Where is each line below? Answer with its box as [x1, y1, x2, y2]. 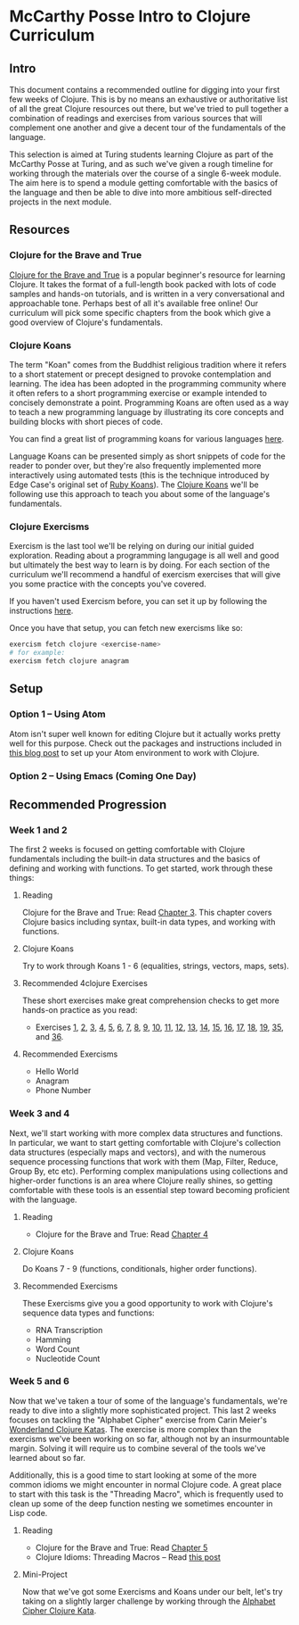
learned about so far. [9, 1452, 86, 1463]
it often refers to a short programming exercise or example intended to [9, 387, 267, 398]
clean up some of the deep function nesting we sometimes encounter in [9, 1497, 273, 1509]
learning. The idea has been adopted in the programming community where [9, 377, 287, 389]
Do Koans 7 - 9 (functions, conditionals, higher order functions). [21, 1263, 257, 1273]
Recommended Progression [9, 797, 167, 812]
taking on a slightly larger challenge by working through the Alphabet [21, 1596, 276, 1606]
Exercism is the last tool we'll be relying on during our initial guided [9, 541, 255, 551]
